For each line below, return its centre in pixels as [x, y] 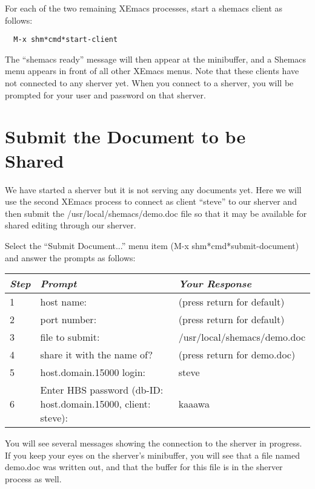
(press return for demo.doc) [237, 355]
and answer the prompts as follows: [70, 257]
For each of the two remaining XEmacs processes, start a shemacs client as [144, 8]
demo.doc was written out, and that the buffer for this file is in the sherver [144, 467]
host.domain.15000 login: [93, 372]
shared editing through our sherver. [71, 225]
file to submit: [70, 337]
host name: [64, 302]
